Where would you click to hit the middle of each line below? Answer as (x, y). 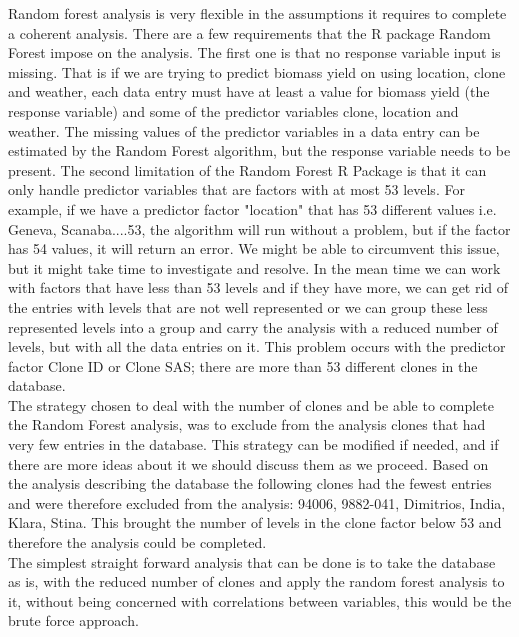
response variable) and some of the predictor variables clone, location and (233, 110)
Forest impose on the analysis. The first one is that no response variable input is (254, 52)
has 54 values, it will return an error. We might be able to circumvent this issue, (254, 248)
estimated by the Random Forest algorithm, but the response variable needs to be (259, 150)
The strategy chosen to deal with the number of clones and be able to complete (251, 404)
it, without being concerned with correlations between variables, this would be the (260, 600)
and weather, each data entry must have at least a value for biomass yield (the (249, 91)
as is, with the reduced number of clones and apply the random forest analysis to (256, 581)
